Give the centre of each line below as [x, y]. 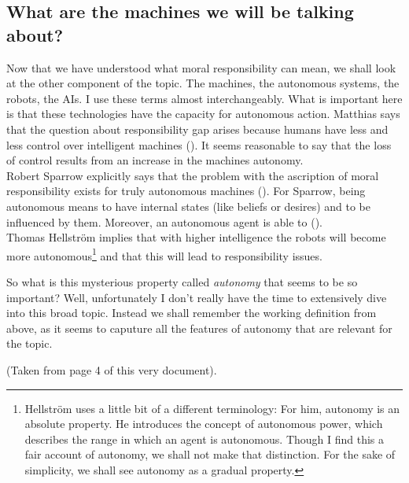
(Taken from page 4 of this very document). [112, 369]
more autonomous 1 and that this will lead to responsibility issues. [164, 254]
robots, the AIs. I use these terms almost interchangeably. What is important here [204, 98]
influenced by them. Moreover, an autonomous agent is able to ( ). [164, 221]
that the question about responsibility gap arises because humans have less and [197, 129]
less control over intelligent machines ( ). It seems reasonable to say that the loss [199, 144]
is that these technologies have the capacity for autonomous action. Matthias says [203, 114]
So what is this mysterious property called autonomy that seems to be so [182, 281]
